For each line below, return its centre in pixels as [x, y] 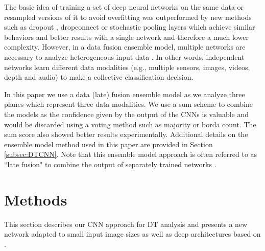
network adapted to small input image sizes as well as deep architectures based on [132, 234]
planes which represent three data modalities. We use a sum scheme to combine [129, 104]
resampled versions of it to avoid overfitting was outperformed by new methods [128, 17]
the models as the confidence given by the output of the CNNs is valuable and [127, 114]
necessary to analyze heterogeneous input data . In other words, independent [124, 56]
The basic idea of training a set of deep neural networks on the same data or [124, 7]
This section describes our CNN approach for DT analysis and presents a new [126, 224]
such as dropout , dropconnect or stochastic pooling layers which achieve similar [130, 27]
